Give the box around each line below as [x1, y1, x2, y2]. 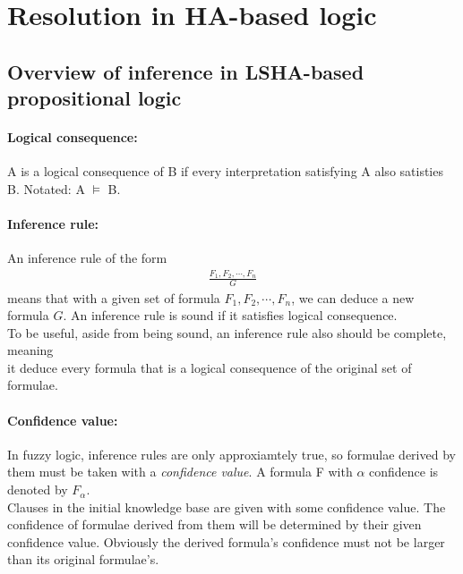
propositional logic [7, 84, 182, 112]
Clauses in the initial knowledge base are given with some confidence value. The [7, 497, 446, 516]
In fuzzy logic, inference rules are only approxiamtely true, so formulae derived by [7, 444, 456, 463]
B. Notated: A [7, 179, 85, 198]
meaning [7, 341, 54, 359]
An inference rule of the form [7, 249, 167, 267]
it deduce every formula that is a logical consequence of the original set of [7, 358, 412, 376]
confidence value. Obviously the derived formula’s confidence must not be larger [7, 532, 445, 551]
